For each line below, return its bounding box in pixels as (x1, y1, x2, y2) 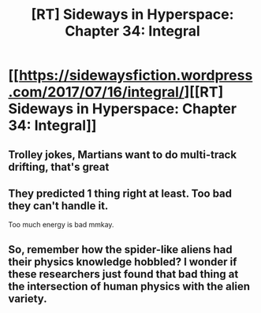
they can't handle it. (8, 199, 109, 212)
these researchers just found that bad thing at (8, 267, 239, 281)
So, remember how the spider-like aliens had (8, 242, 233, 256)
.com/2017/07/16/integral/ (8, 83, 185, 101)
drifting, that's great (8, 160, 110, 174)
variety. (8, 292, 47, 305)
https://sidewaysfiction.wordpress (18, 67, 253, 84)
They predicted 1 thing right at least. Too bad (8, 186, 233, 200)
